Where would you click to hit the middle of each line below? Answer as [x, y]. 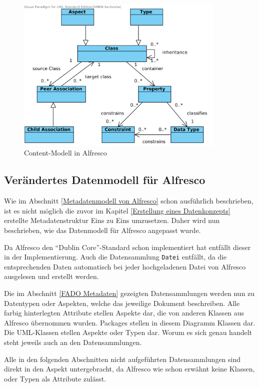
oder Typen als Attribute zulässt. [55, 378]
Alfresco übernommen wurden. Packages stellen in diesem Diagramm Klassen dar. [130, 322]
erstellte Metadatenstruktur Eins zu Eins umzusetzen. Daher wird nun [112, 220]
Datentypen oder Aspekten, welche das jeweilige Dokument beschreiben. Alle [122, 303]
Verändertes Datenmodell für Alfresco [105, 180]
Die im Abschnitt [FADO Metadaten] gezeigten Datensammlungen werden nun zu [129, 293]
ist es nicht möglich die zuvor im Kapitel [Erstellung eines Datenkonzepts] [117, 210]
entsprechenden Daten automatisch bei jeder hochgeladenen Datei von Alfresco [125, 266]
